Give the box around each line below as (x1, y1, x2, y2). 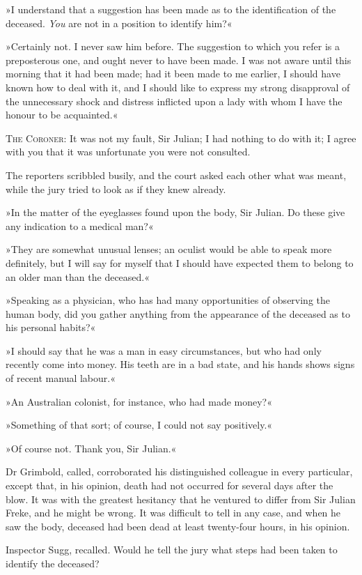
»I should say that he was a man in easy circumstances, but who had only (6, 343, 322, 358)
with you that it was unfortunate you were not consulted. (6, 144, 251, 159)
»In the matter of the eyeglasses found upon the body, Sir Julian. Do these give (6, 205, 345, 220)
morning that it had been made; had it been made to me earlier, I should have (6, 66, 340, 81)
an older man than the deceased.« (6, 269, 150, 284)
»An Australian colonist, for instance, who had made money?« (6, 394, 272, 408)
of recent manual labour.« (6, 371, 116, 385)
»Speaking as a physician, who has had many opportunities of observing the (6, 293, 331, 307)
